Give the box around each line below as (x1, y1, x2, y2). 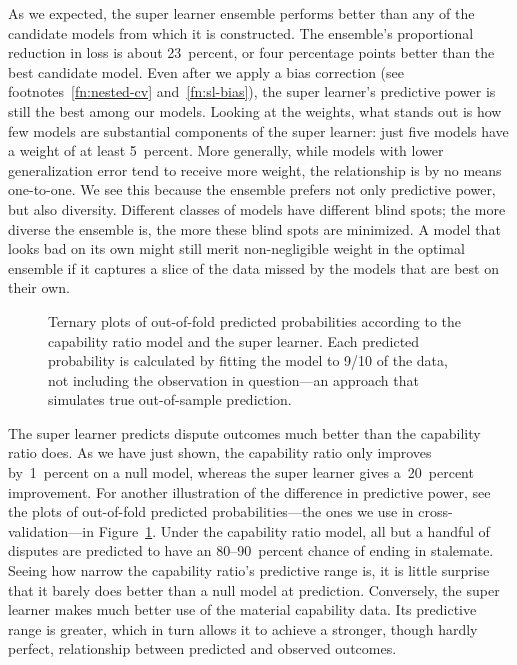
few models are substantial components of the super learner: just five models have (8, 120, 509, 141)
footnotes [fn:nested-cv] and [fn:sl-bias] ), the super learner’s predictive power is (8, 81, 496, 102)
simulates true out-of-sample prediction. (48, 389, 292, 410)
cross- (418, 501, 453, 522)
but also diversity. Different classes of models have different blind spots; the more (8, 198, 506, 219)
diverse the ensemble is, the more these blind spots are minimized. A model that (8, 218, 501, 239)
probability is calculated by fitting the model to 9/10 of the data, (48, 350, 448, 371)
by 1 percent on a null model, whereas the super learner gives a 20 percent (8, 462, 474, 483)
